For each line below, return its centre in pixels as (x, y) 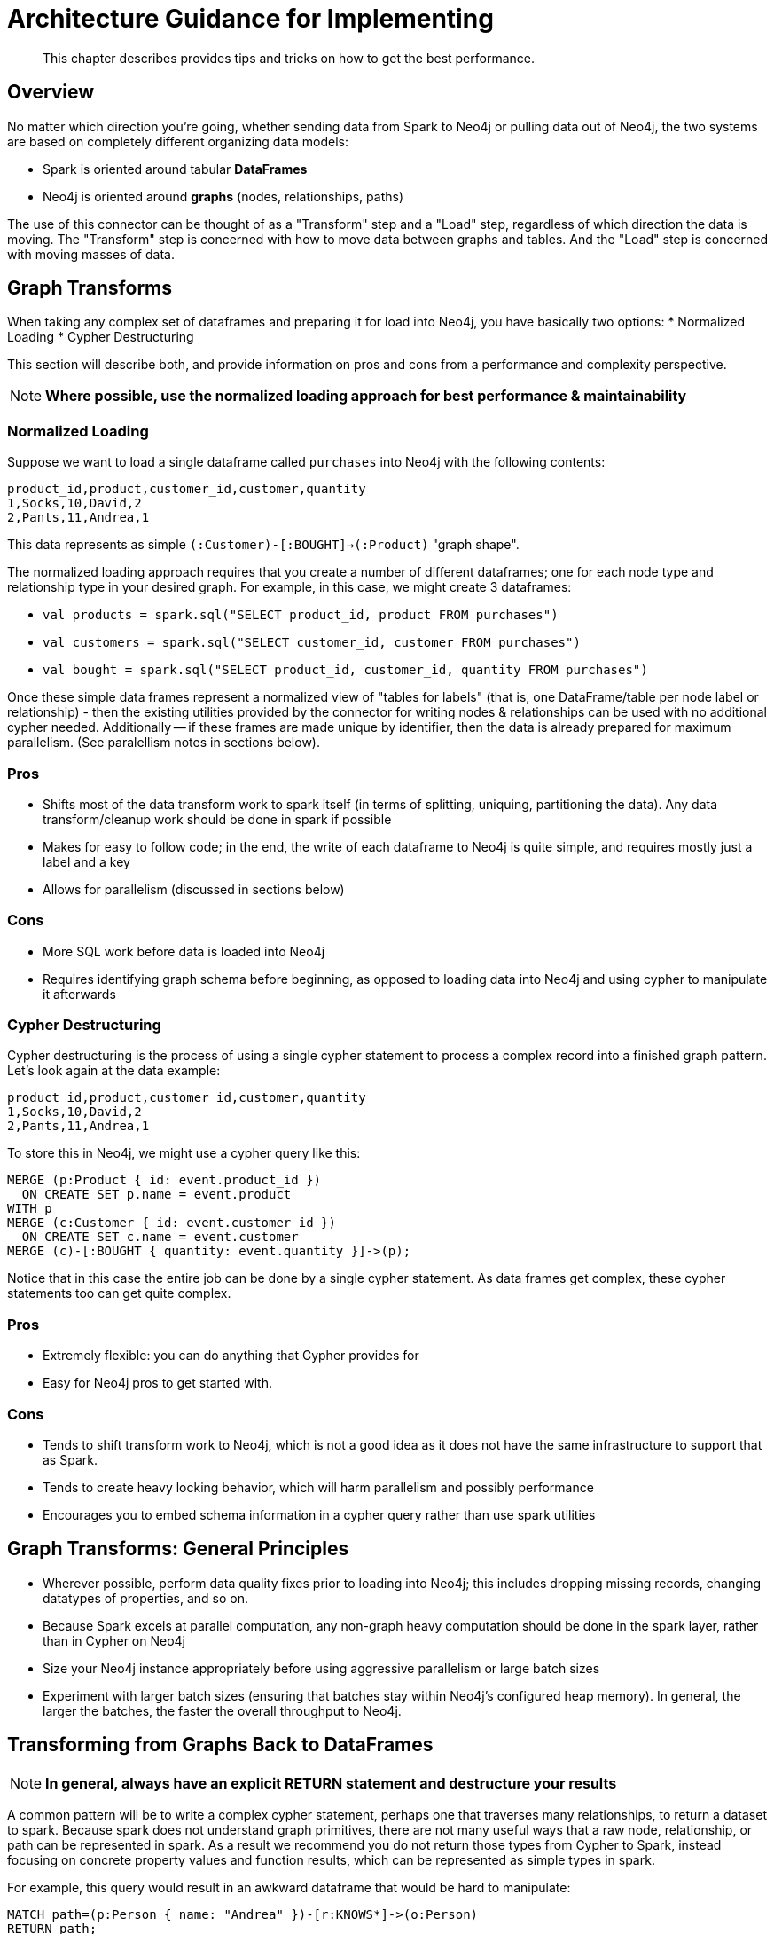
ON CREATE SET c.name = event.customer (160, 1237)
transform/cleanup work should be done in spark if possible (217, 819)
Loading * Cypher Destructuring (101, 337)
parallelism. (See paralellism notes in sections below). (164, 743)
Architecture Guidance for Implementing (250, 19)
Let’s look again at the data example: (114, 1071)
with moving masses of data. (91, 254)
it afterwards (79, 994)
